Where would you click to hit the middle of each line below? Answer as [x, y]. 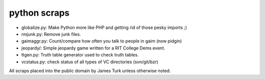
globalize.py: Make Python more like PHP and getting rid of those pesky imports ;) [104, 27]
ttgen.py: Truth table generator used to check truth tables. [80, 55]
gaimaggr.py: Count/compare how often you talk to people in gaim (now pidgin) [102, 41]
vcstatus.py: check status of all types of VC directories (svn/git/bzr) [90, 62]
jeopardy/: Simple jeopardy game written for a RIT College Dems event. [93, 48]
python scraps [39, 13]
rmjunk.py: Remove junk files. [51, 34]
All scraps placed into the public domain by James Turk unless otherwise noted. [90, 71]
